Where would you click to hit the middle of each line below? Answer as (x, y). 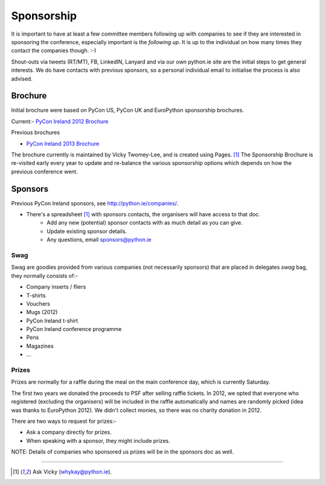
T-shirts (36, 295)
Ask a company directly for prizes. (69, 432)
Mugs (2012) (42, 312)
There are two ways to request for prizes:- (64, 421)
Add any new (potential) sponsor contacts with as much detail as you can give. (145, 223)
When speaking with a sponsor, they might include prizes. (98, 440)
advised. (22, 79)
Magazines (40, 346)
